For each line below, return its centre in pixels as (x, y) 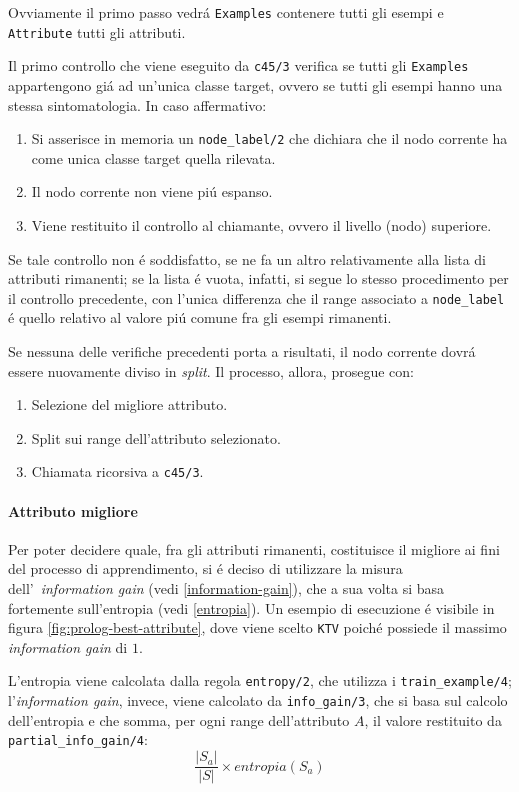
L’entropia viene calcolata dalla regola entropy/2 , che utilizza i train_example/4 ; (260, 680)
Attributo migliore (73, 510)
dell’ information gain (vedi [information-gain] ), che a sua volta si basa (226, 588)
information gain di (68, 646)
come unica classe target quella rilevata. (153, 157)
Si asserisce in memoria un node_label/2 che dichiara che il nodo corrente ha (269, 138)
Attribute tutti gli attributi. (97, 31)
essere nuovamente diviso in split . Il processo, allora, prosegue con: (211, 370)
